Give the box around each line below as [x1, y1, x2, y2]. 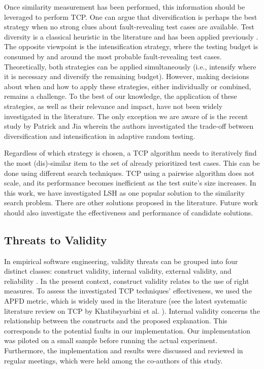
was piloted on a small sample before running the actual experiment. [4, 335, 218, 346]
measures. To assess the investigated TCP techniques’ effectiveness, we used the [4, 285, 252, 296]
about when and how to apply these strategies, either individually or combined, [4, 81, 251, 91]
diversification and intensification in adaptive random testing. [4, 130, 195, 141]
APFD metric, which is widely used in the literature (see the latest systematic [4, 296, 247, 306]
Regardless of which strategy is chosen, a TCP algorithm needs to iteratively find [4, 147, 257, 158]
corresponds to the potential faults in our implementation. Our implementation [4, 325, 250, 336]
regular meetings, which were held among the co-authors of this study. [4, 355, 223, 365]
